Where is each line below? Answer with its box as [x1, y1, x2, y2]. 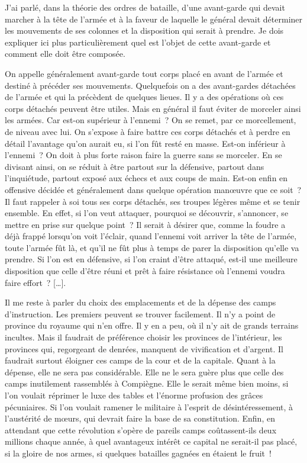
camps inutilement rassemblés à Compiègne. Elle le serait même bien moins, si [5, 377, 289, 390]
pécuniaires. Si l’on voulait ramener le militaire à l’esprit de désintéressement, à [5, 400, 293, 413]
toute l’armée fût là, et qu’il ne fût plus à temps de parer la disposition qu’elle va [5, 241, 299, 253]
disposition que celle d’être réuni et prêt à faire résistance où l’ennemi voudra [5, 265, 285, 277]
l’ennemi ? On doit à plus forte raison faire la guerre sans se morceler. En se [5, 149, 282, 161]
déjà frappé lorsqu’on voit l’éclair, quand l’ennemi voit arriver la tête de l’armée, [5, 230, 297, 242]
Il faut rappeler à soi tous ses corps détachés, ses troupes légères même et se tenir [5, 195, 300, 207]
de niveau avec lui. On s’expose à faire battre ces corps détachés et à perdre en [5, 125, 290, 137]
